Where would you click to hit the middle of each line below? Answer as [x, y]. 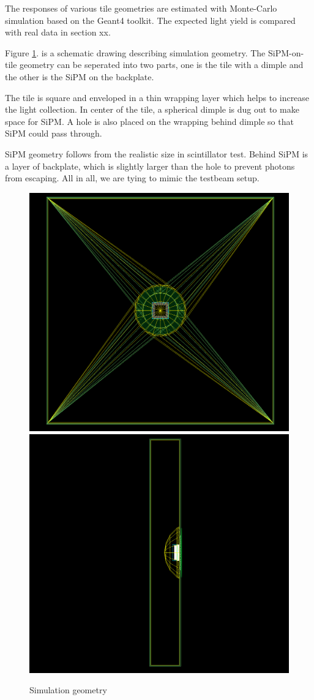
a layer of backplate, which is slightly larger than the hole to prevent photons [150, 166]
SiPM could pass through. [54, 133]
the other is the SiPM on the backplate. [80, 76]
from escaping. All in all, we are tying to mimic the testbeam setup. [132, 178]
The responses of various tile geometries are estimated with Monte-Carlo [141, 8]
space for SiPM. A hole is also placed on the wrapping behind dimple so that [149, 121]
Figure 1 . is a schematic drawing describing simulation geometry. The [135, 52]
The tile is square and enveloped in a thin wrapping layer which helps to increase [157, 97]
